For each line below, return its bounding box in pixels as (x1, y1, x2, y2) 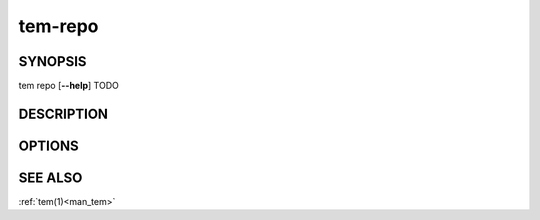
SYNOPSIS (18, 53, 87, 70)
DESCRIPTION (18, 105, 109, 122)
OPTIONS (18, 137, 79, 154)
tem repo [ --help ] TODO (18, 80, 119, 92)
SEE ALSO (18, 169, 83, 186)
